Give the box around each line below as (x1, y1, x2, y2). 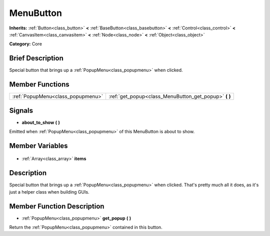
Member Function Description (9, 202, 104, 211)
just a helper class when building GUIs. (9, 189, 89, 195)
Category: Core (9, 41, 42, 47)
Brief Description (9, 54, 63, 62)
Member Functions (9, 80, 69, 89)
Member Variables (9, 141, 68, 150)
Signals (9, 106, 33, 115)
